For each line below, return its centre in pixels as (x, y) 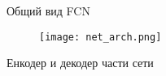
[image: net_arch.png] (100, 37)
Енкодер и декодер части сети (80, 63)
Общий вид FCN (48, 11)
